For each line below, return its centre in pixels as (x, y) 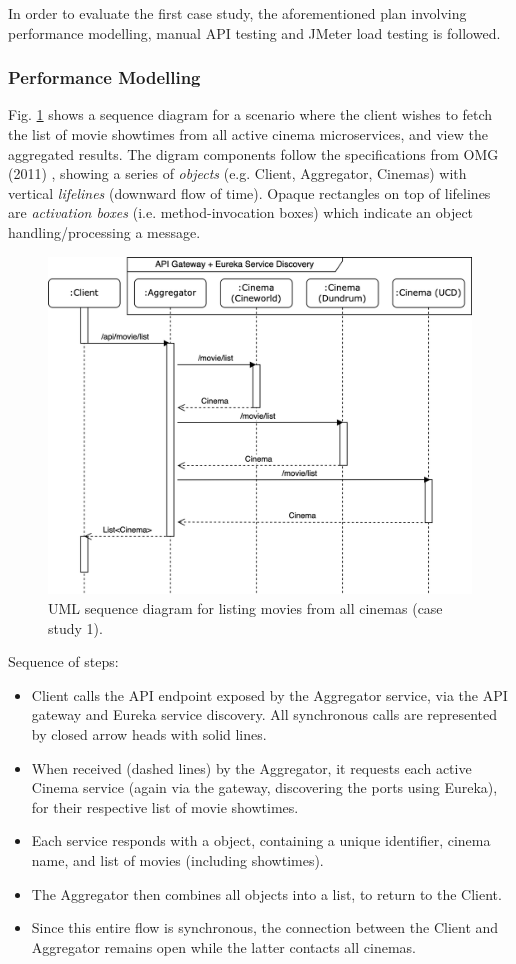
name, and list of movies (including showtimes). (177, 859)
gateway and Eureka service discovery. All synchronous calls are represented (264, 714)
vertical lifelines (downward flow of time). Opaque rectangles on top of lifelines (249, 192)
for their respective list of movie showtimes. (165, 806)
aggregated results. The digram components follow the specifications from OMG (253, 153)
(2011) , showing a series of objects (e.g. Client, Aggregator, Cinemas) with (237, 173)
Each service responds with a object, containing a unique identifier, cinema (261, 840)
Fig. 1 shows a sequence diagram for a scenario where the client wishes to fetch (250, 114)
